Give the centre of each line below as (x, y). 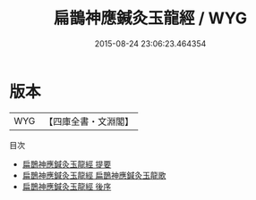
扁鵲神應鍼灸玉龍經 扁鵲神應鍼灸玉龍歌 (94, 175)
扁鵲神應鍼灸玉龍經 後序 (67, 186)
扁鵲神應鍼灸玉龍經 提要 (67, 164)
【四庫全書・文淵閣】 (89, 121)
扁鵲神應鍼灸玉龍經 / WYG (150, 18)
